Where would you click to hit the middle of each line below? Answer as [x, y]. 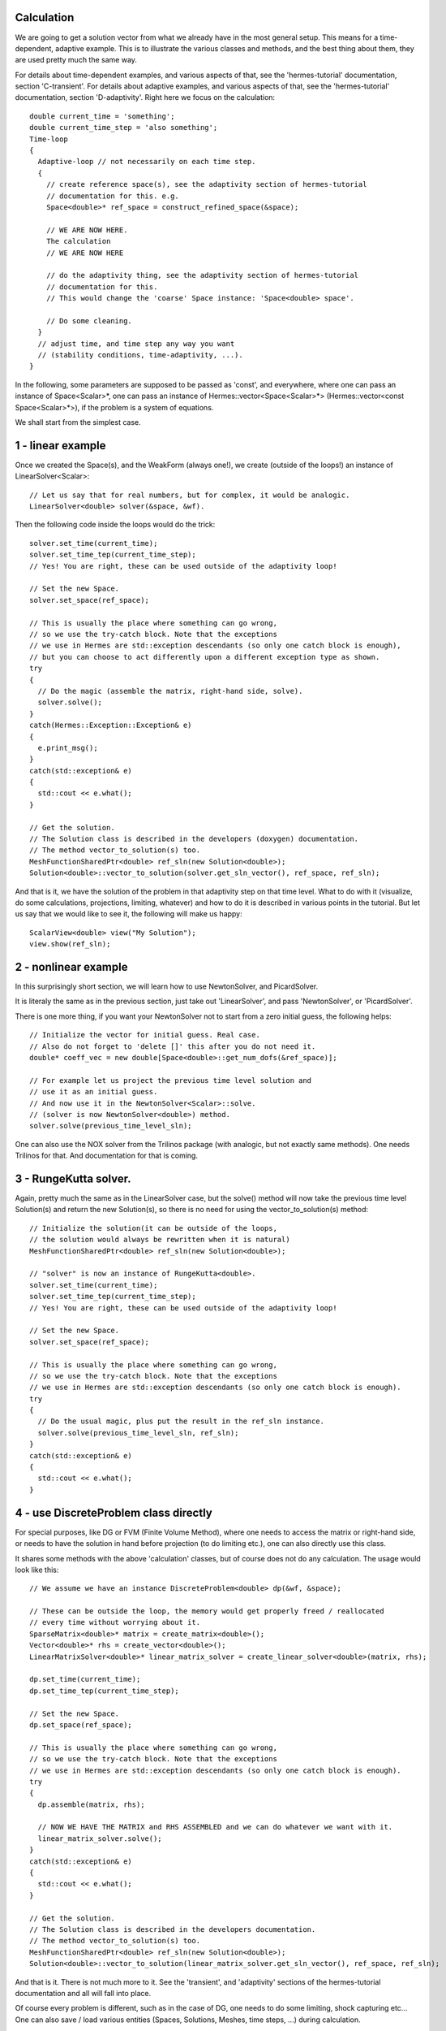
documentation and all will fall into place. [83, 1993]
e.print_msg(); [68, 748]
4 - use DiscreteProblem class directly [114, 1512]
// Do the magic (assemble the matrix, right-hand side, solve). [170, 691]
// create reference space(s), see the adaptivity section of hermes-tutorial [206, 184]
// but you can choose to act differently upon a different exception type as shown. [205, 657]
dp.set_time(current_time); [85, 1679]
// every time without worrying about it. [115, 1622]
